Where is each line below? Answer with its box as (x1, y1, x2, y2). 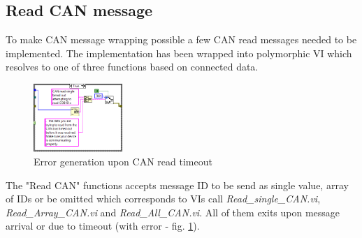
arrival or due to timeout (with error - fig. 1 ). (6, 218, 200, 233)
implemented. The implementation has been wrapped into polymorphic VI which (6, 45, 352, 60)
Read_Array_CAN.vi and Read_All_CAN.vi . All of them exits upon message (6, 204, 340, 219)
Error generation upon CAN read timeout (34, 154, 212, 168)
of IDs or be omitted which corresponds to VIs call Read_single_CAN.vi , (6, 191, 321, 206)
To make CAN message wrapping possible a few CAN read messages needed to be (6, 32, 357, 47)
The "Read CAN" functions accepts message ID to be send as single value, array (6, 177, 349, 192)
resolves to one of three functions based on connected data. (6, 59, 259, 74)
